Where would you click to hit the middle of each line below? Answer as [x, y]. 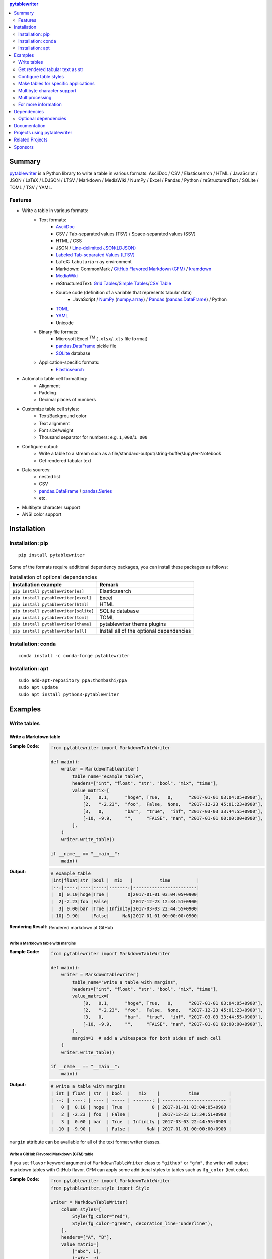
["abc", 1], [87, 1252]
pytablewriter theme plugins [133, 624]
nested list [50, 477]
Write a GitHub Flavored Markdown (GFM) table [51, 1154]
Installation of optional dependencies [53, 577]
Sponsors [24, 147]
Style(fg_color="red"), [101, 1216]
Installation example [37, 585]
